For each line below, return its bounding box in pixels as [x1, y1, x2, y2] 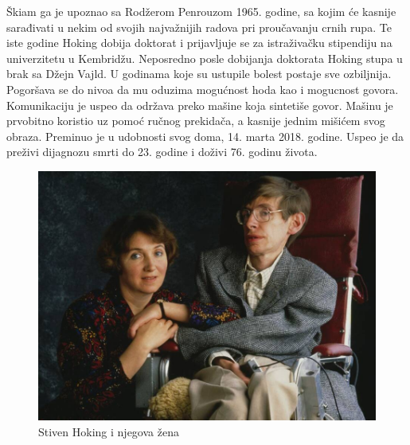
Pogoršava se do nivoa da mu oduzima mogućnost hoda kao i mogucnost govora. [6, 80, 399, 97]
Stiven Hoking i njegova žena [38, 423, 179, 439]
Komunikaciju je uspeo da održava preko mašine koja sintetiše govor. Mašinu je [6, 96, 393, 113]
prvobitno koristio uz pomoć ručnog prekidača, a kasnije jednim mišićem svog [6, 112, 385, 129]
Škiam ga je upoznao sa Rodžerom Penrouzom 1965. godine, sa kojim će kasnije [6, 3, 396, 19]
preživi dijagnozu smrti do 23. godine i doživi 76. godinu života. [6, 143, 318, 160]
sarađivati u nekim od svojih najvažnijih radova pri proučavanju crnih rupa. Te [6, 18, 392, 35]
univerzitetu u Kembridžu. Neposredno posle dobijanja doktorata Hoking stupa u [6, 49, 403, 66]
